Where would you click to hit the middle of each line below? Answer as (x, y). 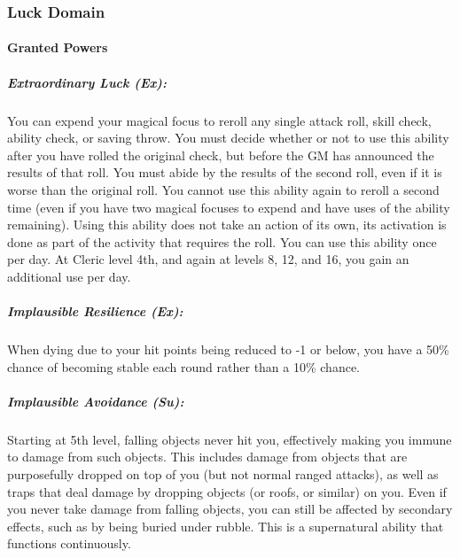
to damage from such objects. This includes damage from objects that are (207, 457)
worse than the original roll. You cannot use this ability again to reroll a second (223, 189)
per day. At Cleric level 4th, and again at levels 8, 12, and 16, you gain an (208, 259)
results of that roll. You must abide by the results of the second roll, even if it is (225, 172)
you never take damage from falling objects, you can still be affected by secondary (230, 509)
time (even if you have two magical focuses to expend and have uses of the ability (229, 207)
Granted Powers (58, 47)
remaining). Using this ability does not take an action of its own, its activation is (227, 225)
